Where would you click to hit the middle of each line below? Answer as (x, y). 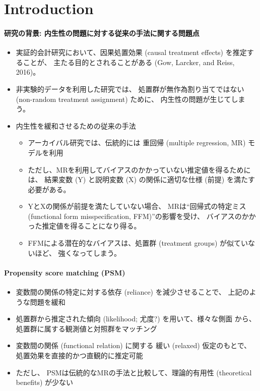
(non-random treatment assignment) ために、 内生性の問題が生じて (123, 99)
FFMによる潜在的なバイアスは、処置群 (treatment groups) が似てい (138, 243)
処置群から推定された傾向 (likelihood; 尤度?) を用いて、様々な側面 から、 (136, 319)
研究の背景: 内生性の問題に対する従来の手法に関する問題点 (102, 33)
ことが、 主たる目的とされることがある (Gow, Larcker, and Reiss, (129, 62)
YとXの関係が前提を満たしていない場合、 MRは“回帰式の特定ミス (137, 206)
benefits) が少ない (45, 382)
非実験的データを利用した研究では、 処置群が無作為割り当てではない (130, 89)
